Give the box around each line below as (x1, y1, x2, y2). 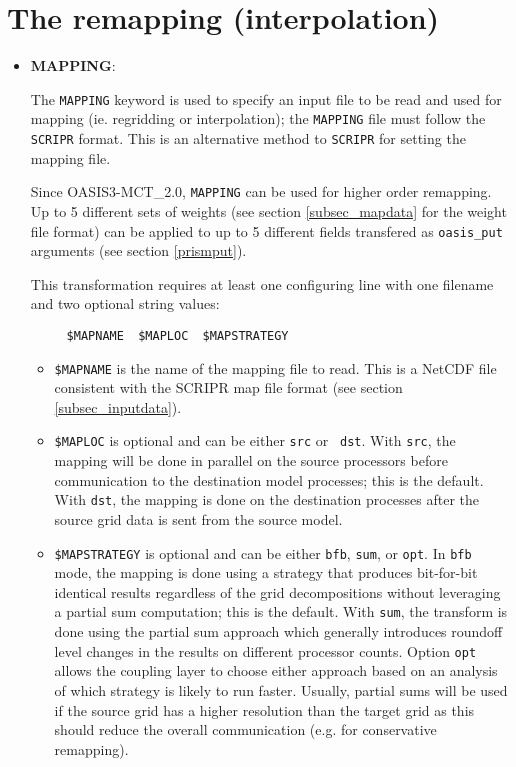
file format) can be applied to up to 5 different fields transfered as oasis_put (30, 220, 503, 241)
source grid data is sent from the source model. (54, 508, 343, 529)
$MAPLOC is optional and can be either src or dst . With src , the (54, 430, 456, 451)
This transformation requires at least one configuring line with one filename (30, 273, 494, 294)
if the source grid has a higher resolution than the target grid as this (54, 699, 475, 720)
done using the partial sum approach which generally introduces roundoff (54, 621, 503, 642)
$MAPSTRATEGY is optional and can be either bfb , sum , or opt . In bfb (54, 542, 472, 563)
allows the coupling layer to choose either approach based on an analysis (54, 660, 498, 681)
